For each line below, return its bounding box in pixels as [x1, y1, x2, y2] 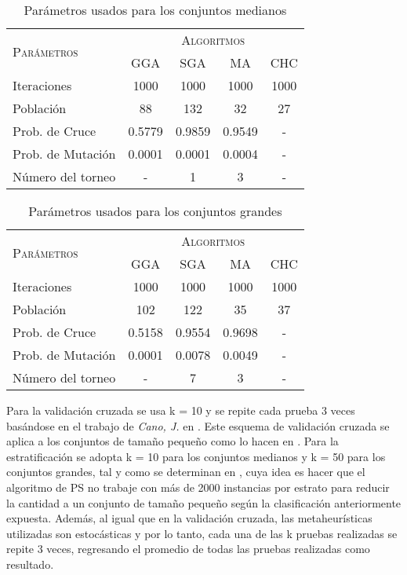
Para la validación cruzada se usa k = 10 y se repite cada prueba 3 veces [6, 402, 355, 418]
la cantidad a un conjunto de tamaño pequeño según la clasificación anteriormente [6, 494, 402, 511]
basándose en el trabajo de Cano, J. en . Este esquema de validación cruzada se [6, 417, 390, 434]
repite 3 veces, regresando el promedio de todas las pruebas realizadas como [6, 540, 370, 557]
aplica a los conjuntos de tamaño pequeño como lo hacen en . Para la [6, 433, 339, 449]
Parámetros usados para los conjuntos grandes [28, 202, 282, 220]
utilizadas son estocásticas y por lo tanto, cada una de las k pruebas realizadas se [6, 525, 398, 541]
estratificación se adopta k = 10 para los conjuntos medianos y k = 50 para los [6, 448, 386, 464]
